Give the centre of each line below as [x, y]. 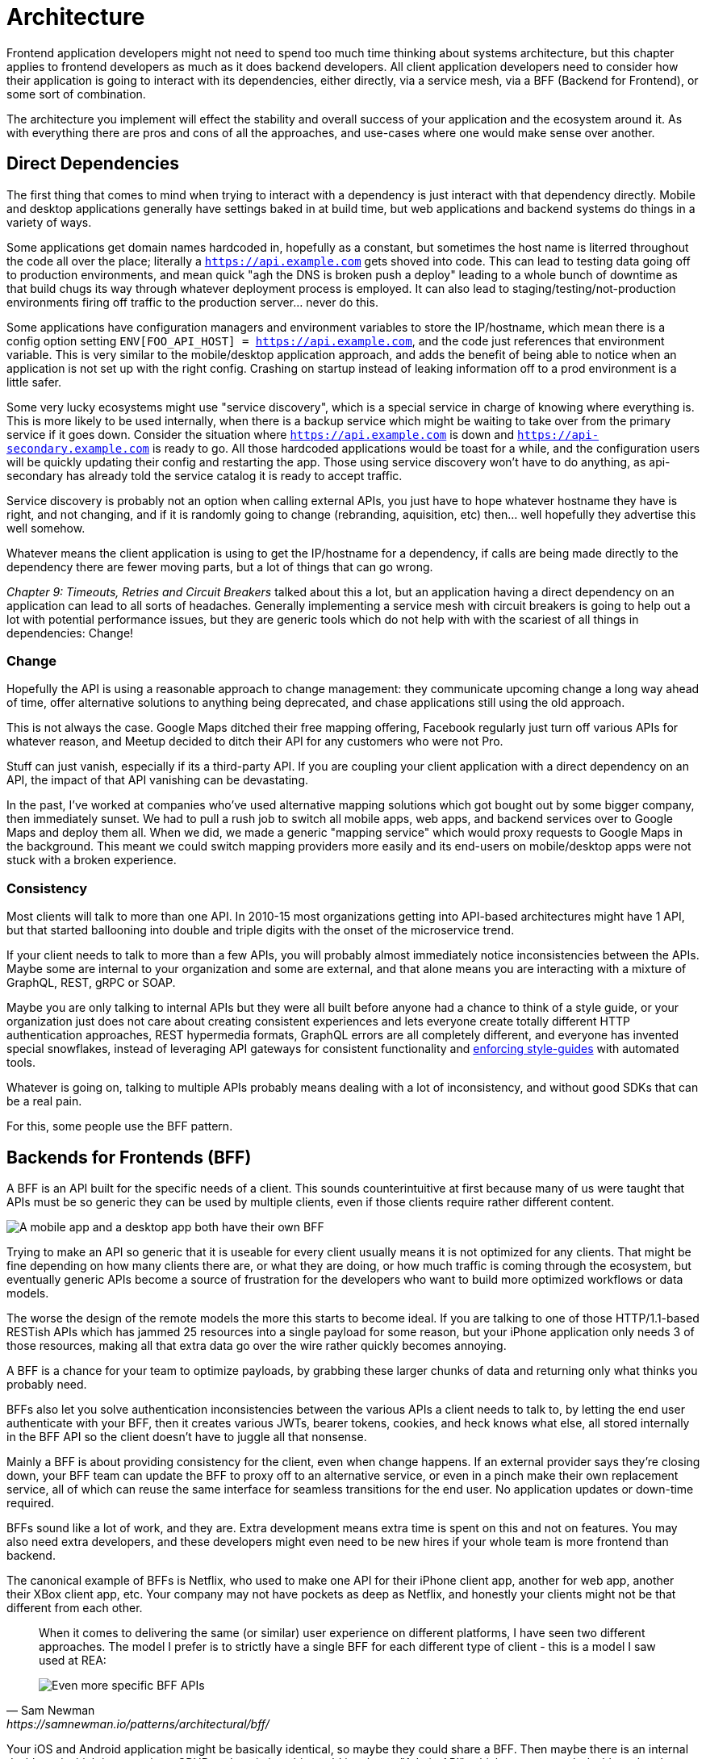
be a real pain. [44, 1101]
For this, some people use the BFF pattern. [120, 1126]
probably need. [47, 1384]
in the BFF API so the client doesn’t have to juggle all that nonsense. [187, 1436]
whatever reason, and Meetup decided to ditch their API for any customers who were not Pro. [255, 742]
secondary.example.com [78, 448]
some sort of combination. [76, 94]
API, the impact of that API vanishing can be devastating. [158, 780]
